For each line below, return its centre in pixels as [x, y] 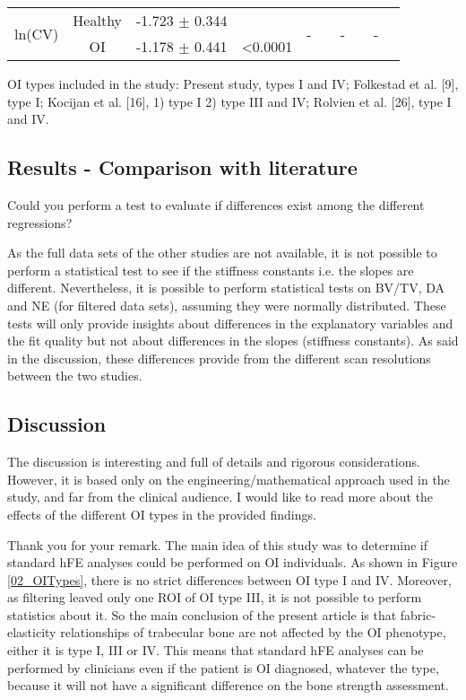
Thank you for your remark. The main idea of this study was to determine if [218, 544]
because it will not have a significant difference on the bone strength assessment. [228, 685]
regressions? [40, 222]
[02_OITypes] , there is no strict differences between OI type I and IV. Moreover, [229, 579]
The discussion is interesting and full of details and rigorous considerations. [214, 462]
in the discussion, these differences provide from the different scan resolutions [219, 358]
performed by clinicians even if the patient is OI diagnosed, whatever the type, [223, 667]
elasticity [32, 632]
